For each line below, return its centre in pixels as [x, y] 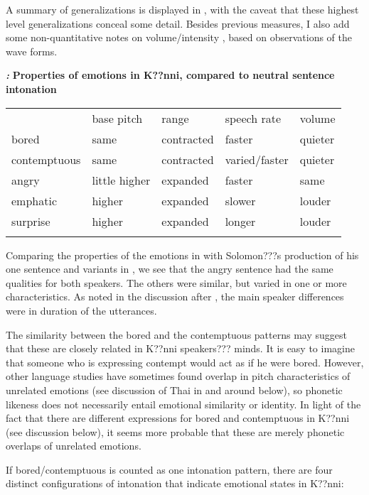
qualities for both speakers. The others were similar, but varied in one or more [176, 282]
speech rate [253, 118]
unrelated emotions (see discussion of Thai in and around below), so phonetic [174, 390]
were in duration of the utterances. [81, 310]
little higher [121, 180]
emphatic [34, 200]
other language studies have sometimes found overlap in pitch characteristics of [178, 376]
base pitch [117, 118]
